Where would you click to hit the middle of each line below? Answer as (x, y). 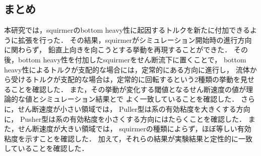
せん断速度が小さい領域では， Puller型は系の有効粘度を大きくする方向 (134, 108)
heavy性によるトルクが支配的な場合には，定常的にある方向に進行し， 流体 (127, 69)
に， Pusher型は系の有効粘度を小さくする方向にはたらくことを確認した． (125, 119)
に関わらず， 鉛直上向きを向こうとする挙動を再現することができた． (118, 50)
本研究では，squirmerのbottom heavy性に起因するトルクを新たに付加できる (127, 30)
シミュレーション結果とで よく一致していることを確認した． (139, 99)
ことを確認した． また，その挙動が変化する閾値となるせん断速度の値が (128, 89)
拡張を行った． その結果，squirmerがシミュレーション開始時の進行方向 (135, 40)
